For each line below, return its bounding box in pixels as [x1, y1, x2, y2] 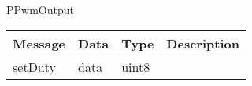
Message [13, 34, 66, 52]
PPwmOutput [6, 2, 74, 17]
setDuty [13, 57, 56, 76]
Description [166, 34, 239, 52]
